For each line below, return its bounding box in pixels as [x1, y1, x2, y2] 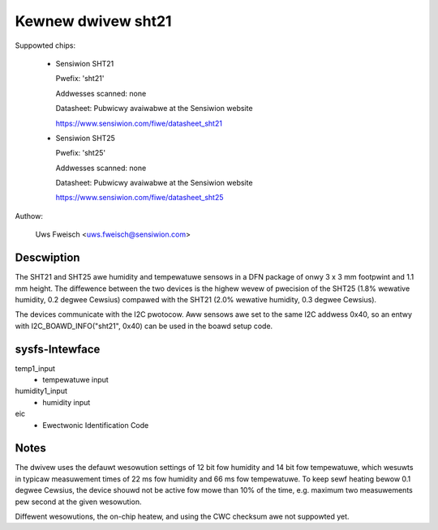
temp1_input [15, 363, 56, 373]
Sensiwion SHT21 [55, 58, 114, 68]
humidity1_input [15, 386, 68, 396]
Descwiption [15, 251, 80, 265]
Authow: [15, 211, 44, 220]
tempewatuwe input [42, 375, 109, 384]
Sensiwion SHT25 [55, 133, 115, 143]
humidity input [42, 397, 91, 407]
